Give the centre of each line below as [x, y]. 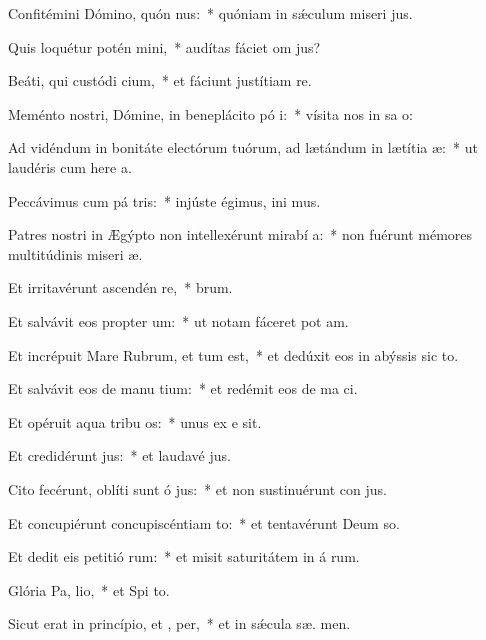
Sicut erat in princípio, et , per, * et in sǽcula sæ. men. [179, 623]
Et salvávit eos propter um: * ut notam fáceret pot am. [178, 320]
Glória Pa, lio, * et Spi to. [89, 589]
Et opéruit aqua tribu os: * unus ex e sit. [135, 421]
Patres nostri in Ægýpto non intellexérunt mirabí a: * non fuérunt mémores [240, 234]
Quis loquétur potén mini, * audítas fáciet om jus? [164, 46]
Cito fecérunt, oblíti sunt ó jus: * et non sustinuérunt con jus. [197, 488]
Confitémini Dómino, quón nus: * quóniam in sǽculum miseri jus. [210, 13]
